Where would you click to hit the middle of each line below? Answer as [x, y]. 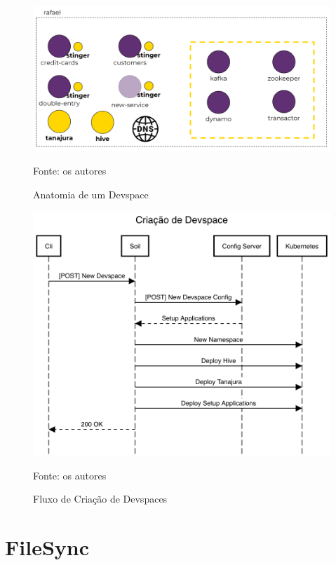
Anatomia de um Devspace [91, 195]
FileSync [47, 546]
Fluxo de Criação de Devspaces [100, 499]
